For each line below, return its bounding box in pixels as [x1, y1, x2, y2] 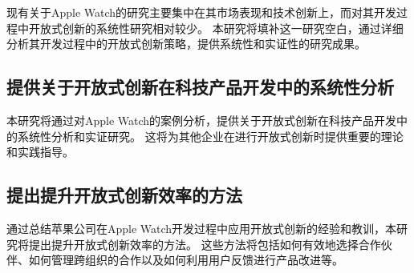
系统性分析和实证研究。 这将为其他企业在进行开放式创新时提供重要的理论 [17, 127, 404, 144]
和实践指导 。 [6, 143, 74, 160]
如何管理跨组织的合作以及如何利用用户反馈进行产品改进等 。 [28, 251, 343, 268]
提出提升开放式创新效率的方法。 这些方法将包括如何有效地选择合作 [28, 235, 381, 252]
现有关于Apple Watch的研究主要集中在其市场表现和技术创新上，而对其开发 [6, 4, 397, 20]
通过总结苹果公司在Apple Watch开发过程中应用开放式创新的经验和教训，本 [6, 219, 397, 236]
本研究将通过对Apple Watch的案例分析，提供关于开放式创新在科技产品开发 [6, 111, 397, 128]
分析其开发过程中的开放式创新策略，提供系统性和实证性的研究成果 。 [6, 35, 366, 52]
